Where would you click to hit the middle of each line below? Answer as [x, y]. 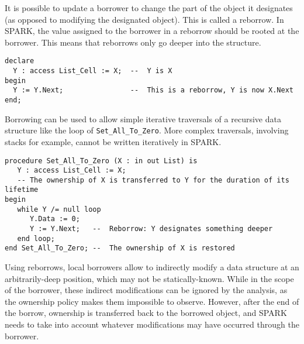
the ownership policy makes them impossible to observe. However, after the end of [152, 301]
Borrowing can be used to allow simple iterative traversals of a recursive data [143, 118]
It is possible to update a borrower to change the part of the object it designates [149, 8]
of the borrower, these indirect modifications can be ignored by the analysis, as [146, 290]
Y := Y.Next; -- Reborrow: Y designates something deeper [151, 229]
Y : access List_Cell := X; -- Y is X [93, 71]
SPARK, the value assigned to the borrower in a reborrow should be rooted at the [152, 31]
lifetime [22, 190]
